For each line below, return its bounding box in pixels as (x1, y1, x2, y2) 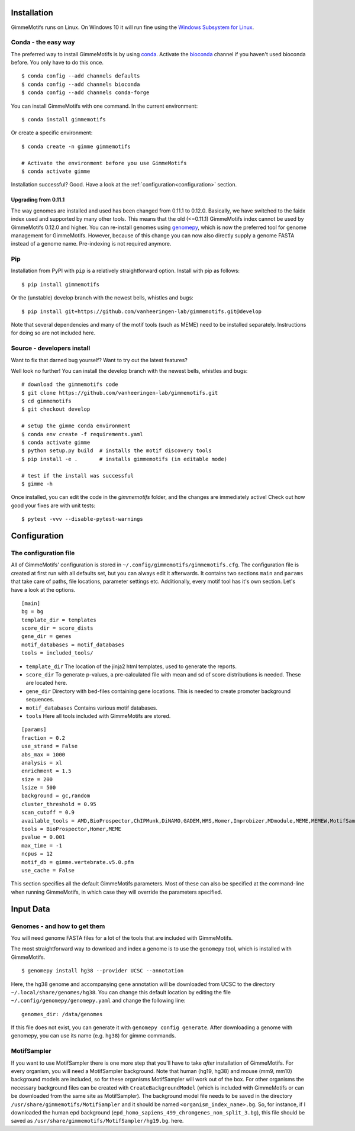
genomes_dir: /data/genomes (21, 1011, 103, 1017)
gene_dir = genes (21, 633, 72, 640)
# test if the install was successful (21, 472, 134, 479)
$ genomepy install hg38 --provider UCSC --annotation (21, 968, 184, 974)
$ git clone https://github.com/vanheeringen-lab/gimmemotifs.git (21, 389, 218, 396)
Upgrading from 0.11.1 (11, 196, 65, 204)
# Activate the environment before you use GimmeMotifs (21, 160, 187, 166)
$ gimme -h (21, 481, 53, 487)
